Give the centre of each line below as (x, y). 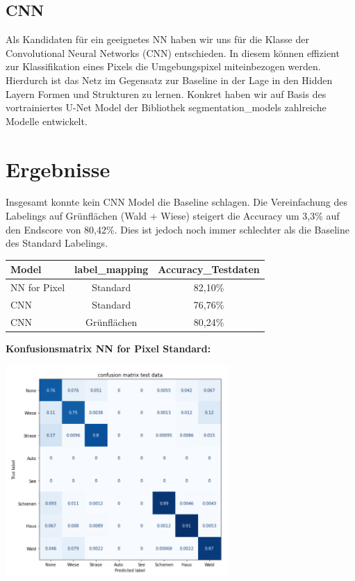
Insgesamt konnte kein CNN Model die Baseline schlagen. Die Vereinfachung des (176, 202)
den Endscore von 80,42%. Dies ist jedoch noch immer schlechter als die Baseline (177, 229)
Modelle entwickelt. (47, 121)
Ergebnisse (58, 169)
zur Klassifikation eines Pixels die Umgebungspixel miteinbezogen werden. (163, 66)
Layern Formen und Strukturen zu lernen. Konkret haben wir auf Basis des (166, 93)
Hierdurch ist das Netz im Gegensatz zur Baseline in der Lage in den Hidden (169, 80)
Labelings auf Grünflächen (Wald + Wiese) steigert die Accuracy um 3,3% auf (173, 216)
